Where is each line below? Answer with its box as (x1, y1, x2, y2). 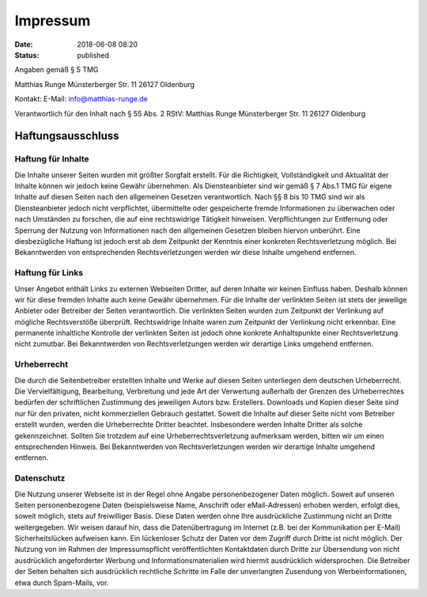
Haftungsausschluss (14, 129, 119, 143)
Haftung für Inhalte (14, 154, 90, 165)
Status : (14, 50, 40, 59)
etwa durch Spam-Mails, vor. (14, 578, 109, 587)
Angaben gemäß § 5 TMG (14, 65, 99, 74)
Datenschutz (14, 473, 66, 484)
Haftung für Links (14, 268, 83, 279)
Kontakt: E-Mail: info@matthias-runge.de (14, 94, 148, 104)
